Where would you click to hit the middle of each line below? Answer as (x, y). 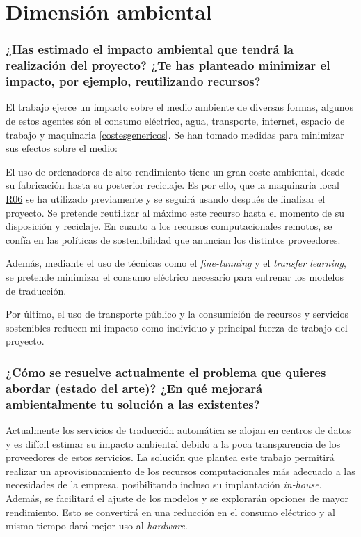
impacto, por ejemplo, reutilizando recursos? (133, 81)
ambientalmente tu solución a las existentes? (133, 404)
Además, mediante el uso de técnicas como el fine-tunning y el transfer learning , (176, 263)
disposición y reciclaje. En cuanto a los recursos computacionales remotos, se (169, 226)
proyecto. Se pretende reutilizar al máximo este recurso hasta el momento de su (175, 212)
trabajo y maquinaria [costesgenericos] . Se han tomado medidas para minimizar (175, 134)
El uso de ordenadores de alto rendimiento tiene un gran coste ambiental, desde (175, 171)
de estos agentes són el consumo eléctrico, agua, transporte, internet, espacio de (175, 121)
